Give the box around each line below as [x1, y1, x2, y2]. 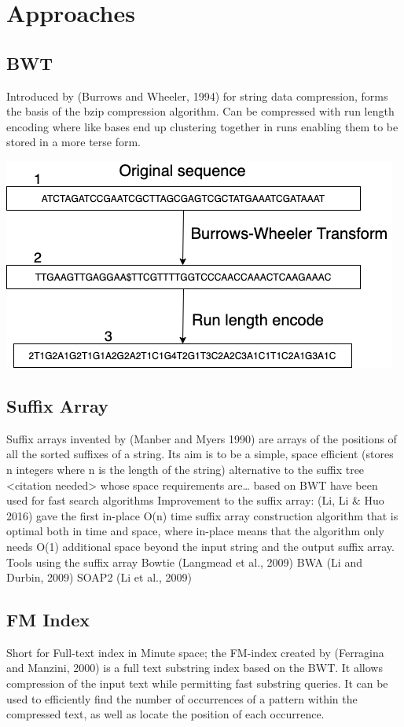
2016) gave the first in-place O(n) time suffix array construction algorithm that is [6, 507, 398, 523]
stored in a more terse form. [6, 134, 141, 150]
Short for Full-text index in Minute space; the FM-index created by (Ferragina [6, 644, 384, 660]
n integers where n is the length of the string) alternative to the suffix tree [6, 461, 365, 477]
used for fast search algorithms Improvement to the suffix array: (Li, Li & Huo [6, 492, 384, 509]
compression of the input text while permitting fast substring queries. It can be [6, 675, 388, 692]
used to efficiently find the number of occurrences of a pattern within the [6, 690, 358, 707]
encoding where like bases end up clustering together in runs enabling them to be [6, 118, 398, 134]
